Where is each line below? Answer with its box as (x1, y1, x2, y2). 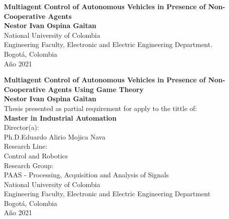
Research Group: (4, 160, 53, 170)
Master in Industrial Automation (4, 112, 117, 123)
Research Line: (4, 141, 48, 151)
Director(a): (4, 122, 39, 132)
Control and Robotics (4, 150, 68, 160)
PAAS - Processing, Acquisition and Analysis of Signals (4, 170, 169, 180)
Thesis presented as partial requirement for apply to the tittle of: (4, 103, 197, 113)
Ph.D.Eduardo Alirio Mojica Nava (4, 131, 106, 141)
